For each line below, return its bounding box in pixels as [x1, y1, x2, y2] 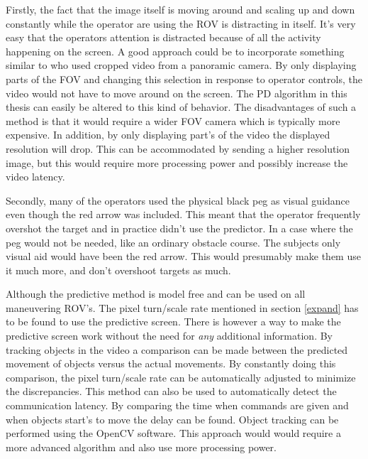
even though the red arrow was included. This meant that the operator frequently [6, 207, 361, 222]
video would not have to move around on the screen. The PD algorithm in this [6, 85, 347, 100]
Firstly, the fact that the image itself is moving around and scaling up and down [6, 2, 355, 16]
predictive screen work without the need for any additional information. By [6, 328, 333, 343]
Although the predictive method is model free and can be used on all [6, 286, 306, 301]
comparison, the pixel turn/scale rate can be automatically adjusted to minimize [6, 369, 356, 384]
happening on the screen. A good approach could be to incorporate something [6, 43, 345, 58]
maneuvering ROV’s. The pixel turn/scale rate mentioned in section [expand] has [6, 300, 359, 315]
